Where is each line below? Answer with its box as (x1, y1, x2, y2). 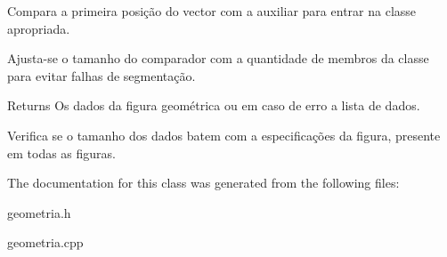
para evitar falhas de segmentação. (7, 66, 196, 84)
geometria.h (7, 203, 71, 221)
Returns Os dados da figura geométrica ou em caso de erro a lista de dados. (7, 96, 420, 115)
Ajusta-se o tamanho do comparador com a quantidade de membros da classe (7, 49, 429, 68)
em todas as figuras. (7, 143, 116, 162)
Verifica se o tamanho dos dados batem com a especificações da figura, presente (7, 125, 441, 144)
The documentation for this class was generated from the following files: (7, 173, 400, 192)
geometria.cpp (7, 233, 84, 252)
